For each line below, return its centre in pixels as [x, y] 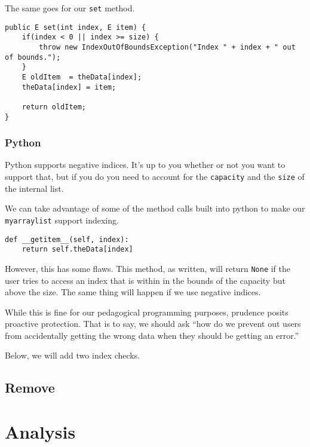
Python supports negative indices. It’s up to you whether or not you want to [145, 165]
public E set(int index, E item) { [76, 27]
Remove [30, 388]
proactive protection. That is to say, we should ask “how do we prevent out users [153, 324]
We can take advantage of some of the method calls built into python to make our [155, 208]
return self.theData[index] [77, 249]
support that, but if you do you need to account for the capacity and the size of [155, 177]
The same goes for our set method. [70, 8]
